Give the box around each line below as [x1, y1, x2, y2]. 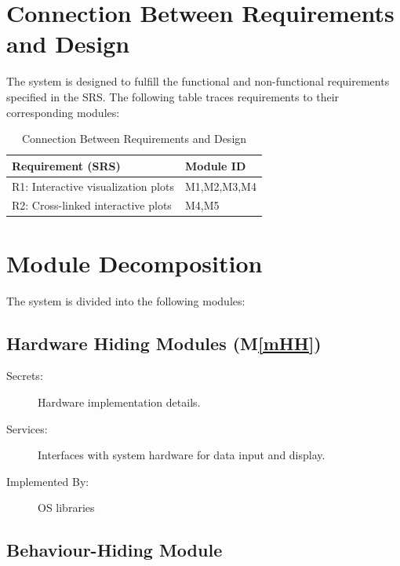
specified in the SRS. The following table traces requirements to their [6, 88, 340, 104]
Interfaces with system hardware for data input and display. [38, 447, 325, 463]
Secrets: [6, 367, 43, 384]
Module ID [184, 157, 246, 173]
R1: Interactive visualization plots [12, 177, 174, 194]
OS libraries [38, 499, 95, 516]
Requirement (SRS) [12, 157, 121, 173]
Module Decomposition [6, 246, 263, 279]
